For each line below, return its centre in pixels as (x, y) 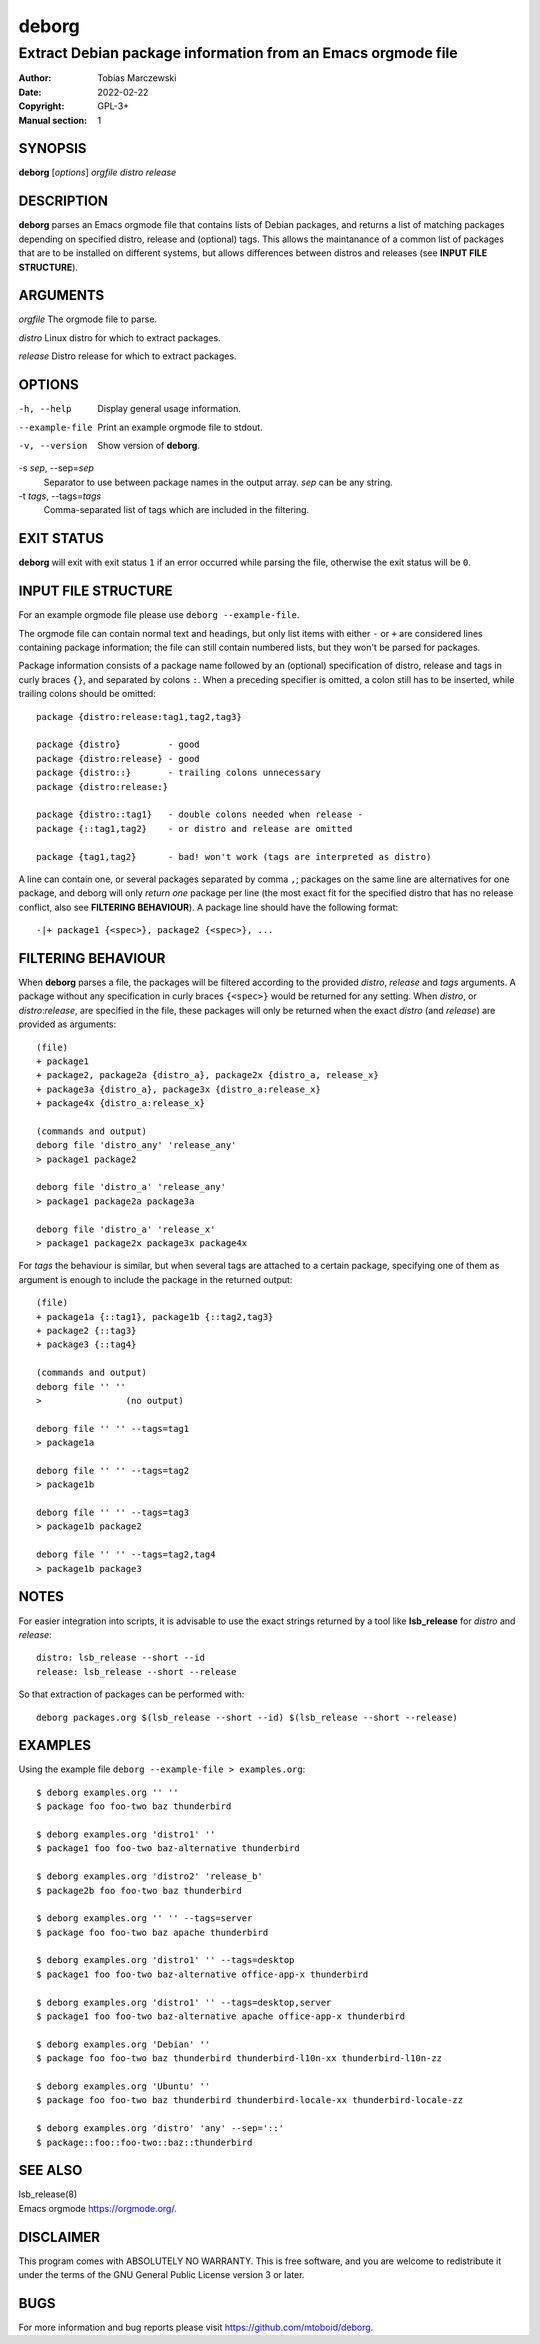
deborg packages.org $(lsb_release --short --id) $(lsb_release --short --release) (247, 1717)
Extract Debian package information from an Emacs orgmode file (238, 53)
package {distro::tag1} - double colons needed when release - (200, 814)
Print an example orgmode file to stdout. (180, 427)
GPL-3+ (113, 106)
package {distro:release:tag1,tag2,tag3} (139, 716)
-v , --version (53, 445)
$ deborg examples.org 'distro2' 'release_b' (150, 1876)
